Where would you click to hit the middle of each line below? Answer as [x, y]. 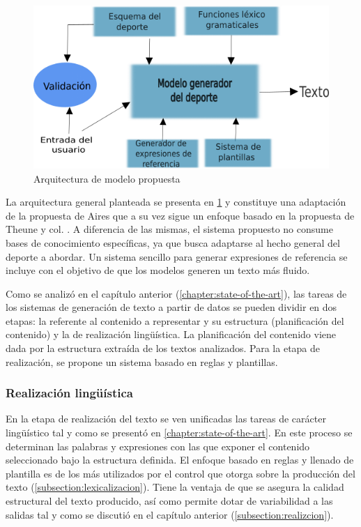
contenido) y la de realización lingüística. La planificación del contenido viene [171, 334]
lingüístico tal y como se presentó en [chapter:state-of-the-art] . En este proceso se [179, 433]
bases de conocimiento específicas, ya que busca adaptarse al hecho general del [173, 242]
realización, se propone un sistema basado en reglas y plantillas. [142, 361]
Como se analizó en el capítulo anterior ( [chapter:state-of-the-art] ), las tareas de [176, 293]
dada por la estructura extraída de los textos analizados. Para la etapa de [163, 348]
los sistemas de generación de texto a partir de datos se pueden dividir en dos [171, 307]
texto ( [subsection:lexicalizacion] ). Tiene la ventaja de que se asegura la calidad [175, 487]
